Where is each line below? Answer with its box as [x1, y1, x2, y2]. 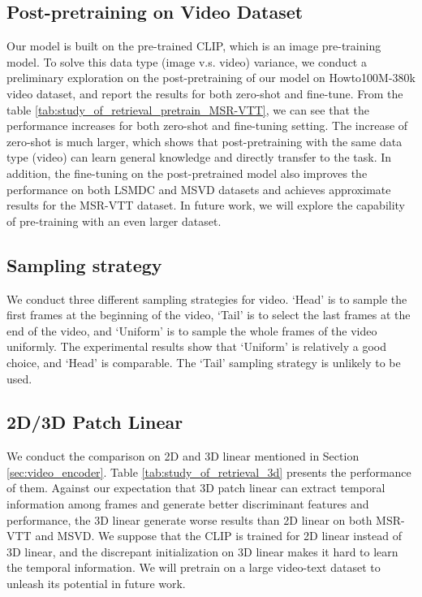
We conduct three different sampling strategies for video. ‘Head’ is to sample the [6, 290, 407, 307]
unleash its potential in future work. [6, 575, 186, 592]
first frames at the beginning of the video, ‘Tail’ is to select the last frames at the [6, 306, 411, 323]
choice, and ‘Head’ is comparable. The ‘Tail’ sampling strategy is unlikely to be [6, 353, 401, 370]
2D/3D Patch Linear [6, 409, 183, 435]
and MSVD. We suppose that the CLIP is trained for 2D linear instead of [35, 527, 402, 544]
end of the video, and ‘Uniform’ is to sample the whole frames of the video [6, 322, 377, 339]
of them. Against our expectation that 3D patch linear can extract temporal [6, 479, 385, 496]
